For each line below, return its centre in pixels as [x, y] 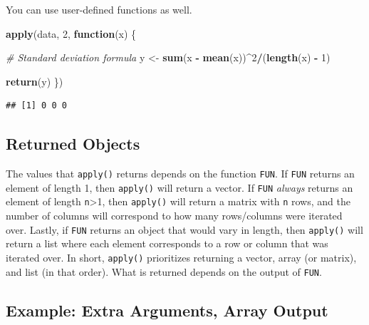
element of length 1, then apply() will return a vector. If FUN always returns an [180, 187]
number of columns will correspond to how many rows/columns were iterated [174, 216]
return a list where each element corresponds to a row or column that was [167, 243]
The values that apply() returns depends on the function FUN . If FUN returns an [180, 174]
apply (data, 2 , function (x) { [71, 33]
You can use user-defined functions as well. [99, 9]
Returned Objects [73, 144]
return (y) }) [35, 81]
